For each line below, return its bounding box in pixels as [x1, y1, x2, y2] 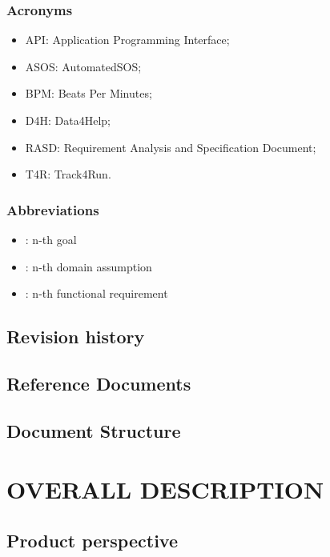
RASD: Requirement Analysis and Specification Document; [25, 138, 316, 155]
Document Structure [6, 418, 181, 443]
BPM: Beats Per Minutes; [25, 85, 152, 102]
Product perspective [6, 527, 178, 552]
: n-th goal [25, 231, 77, 247]
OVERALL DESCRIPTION [6, 473, 324, 506]
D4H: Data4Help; [25, 112, 111, 128]
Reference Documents [6, 371, 191, 395]
